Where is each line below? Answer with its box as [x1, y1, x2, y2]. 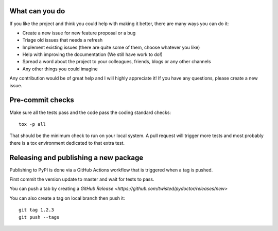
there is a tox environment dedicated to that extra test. [9, 140, 125, 146]
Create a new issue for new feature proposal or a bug [22, 30, 136, 36]
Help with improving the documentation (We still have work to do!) [22, 51, 163, 57]
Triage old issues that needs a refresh [22, 37, 103, 43]
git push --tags [19, 214, 60, 220]
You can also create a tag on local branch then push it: [9, 195, 126, 201]
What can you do [9, 7, 65, 15]
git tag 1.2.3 [19, 207, 54, 213]
